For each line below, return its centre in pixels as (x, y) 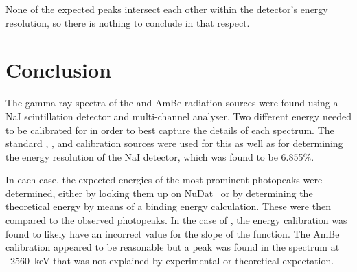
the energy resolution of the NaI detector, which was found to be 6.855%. (160, 156)
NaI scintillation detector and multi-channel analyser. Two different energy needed (178, 116)
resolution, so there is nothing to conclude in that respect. (128, 22)
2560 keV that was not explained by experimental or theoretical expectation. (172, 260)
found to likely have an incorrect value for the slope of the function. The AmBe (173, 233)
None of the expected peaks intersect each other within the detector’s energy (167, 9)
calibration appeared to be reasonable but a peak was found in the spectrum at (173, 247)
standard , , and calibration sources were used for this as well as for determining (174, 143)
